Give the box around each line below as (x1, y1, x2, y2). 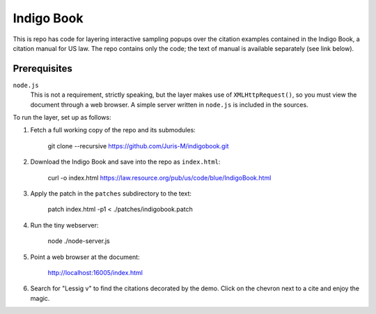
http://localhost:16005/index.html (47, 268, 143, 276)
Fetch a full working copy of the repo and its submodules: (30, 126, 196, 134)
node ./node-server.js (47, 237, 111, 245)
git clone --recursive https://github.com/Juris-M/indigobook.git (47, 141, 229, 150)
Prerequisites (13, 63, 72, 74)
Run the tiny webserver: (30, 221, 99, 229)
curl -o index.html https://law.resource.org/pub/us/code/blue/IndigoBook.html (47, 173, 272, 182)
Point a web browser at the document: (30, 253, 140, 261)
